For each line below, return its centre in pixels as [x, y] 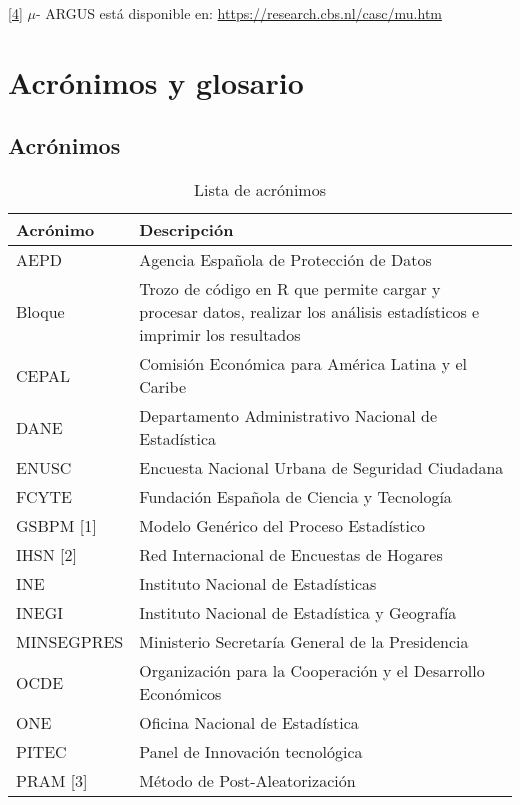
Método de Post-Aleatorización [247, 781]
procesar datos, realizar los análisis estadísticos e [309, 312]
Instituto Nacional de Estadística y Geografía [298, 613]
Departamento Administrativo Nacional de [288, 416]
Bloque [40, 312]
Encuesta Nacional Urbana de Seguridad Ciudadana [321, 468]
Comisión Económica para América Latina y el [303, 364]
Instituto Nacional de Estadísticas [258, 584]
